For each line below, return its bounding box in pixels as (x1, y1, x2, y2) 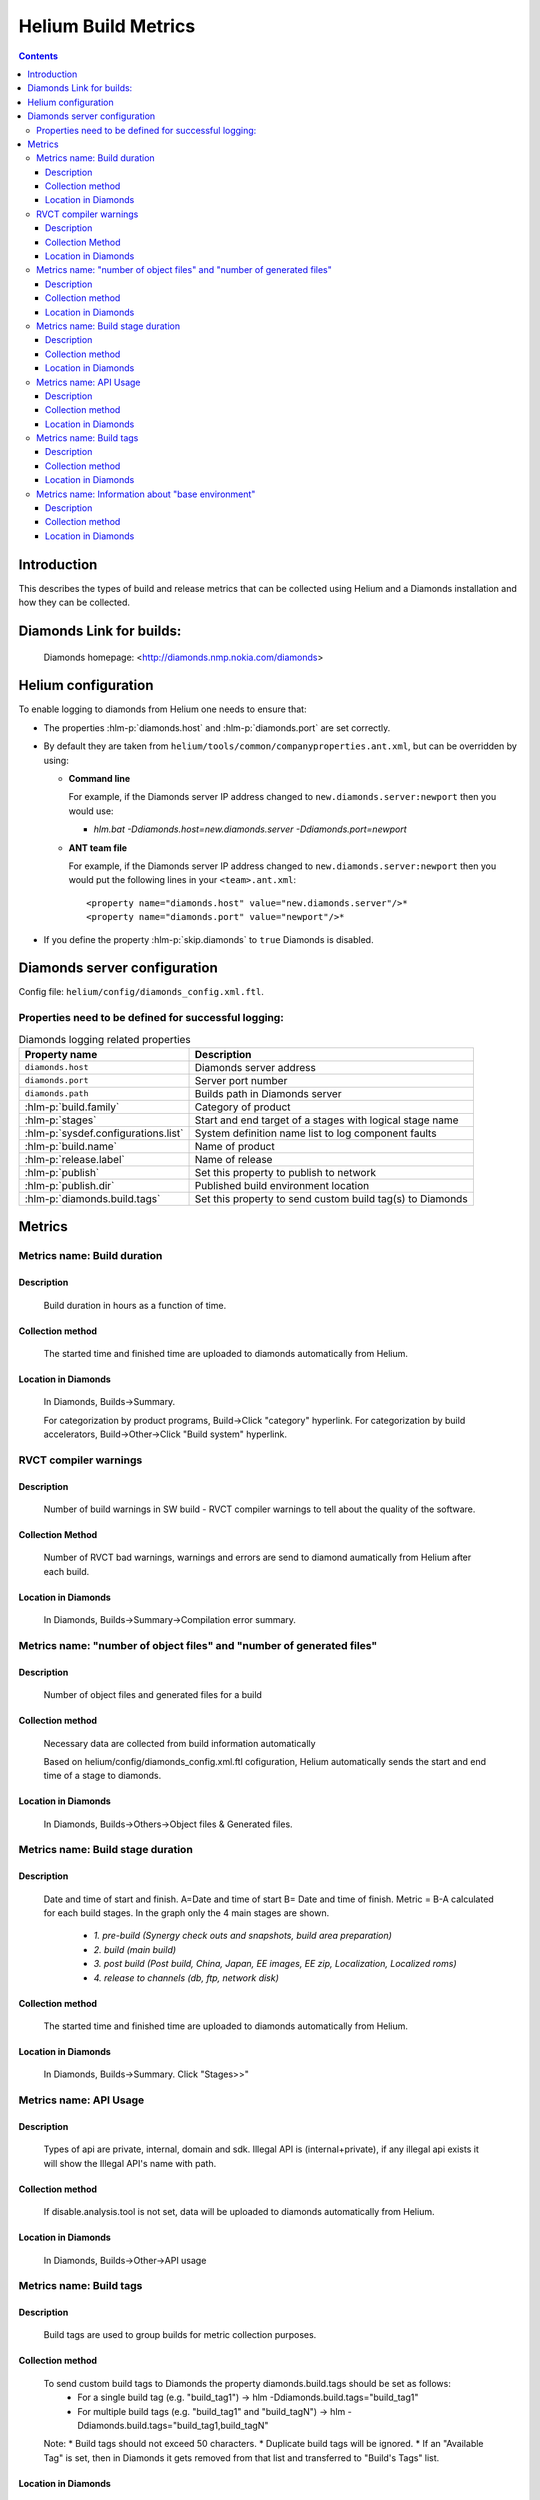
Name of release (194, 1152, 273, 1166)
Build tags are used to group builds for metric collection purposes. (43, 2329, 317, 2341)
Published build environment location (194, 1178, 370, 1192)
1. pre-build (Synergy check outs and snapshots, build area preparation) (93, 1930, 392, 1942)
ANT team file (68, 841, 128, 854)
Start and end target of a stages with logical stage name (194, 1113, 459, 1127)
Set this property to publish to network (194, 1165, 377, 1179)
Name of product (194, 1139, 275, 1153)
